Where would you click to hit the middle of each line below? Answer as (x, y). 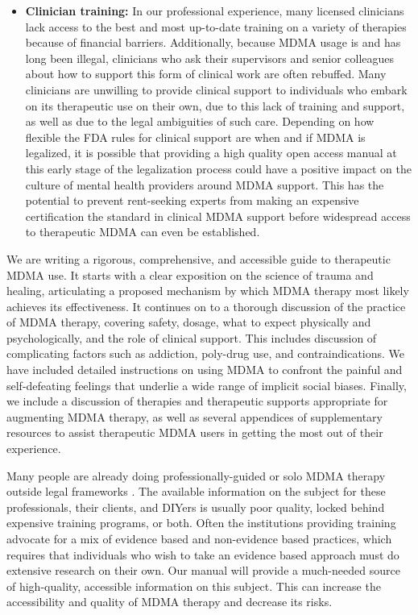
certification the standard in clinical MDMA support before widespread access (218, 216)
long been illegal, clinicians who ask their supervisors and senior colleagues (210, 58)
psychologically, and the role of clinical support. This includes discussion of (192, 337)
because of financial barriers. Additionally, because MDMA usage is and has (213, 42)
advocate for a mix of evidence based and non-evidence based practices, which (199, 538)
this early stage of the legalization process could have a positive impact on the (218, 168)
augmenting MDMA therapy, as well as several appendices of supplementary (195, 416)
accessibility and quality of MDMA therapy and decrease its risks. (170, 602)
